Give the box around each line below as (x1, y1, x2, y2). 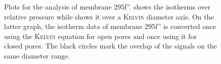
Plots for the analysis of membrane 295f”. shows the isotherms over (4, 1, 210, 11)
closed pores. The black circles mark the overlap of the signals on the (4, 40, 217, 51)
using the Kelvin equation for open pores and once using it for (4, 30, 197, 41)
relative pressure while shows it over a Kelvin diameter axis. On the (4, 11, 214, 21)
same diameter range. (4, 50, 70, 60)
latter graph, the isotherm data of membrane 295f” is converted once (4, 21, 216, 31)
